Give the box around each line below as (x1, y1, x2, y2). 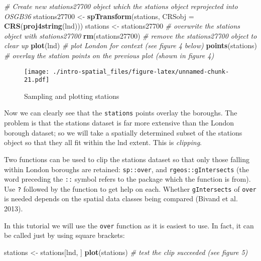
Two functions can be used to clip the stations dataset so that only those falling (4, 154, 249, 164)
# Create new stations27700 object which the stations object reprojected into (4, 1, 238, 11)
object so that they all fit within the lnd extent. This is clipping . (4, 137, 202, 148)
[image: (24, 68, 50, 75)
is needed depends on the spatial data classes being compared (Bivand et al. (4, 193, 238, 204)
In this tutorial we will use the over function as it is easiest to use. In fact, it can (4, 220, 254, 230)
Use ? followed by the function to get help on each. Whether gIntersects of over (4, 183, 256, 194)
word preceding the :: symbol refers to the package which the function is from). (4, 174, 251, 184)
